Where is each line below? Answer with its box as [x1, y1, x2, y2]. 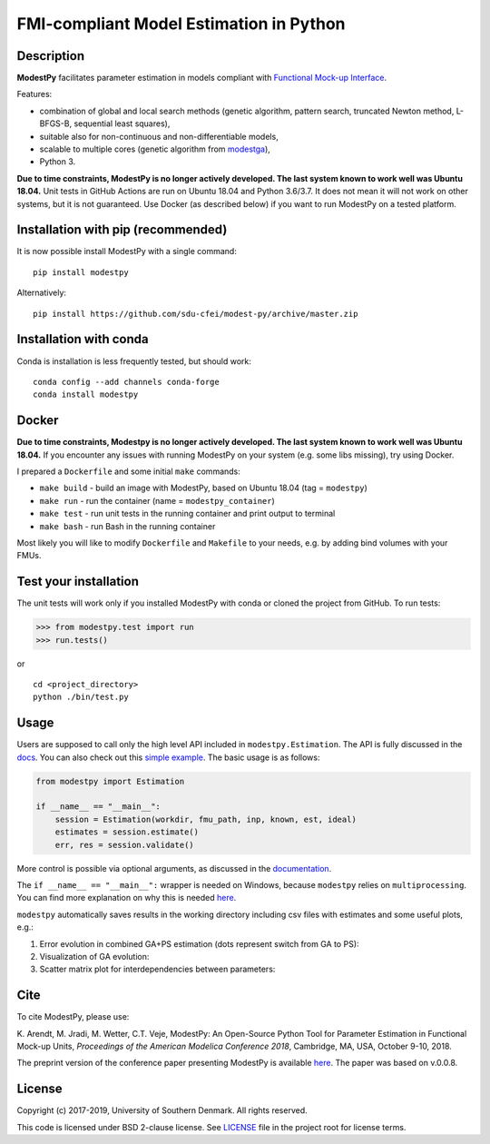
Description [16, 48, 85, 64]
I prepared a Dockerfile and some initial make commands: [16, 466, 240, 477]
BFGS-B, [39, 118, 73, 129]
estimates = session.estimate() [54, 827, 200, 837]
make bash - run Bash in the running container [39, 520, 216, 531]
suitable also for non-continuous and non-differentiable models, [39, 131, 279, 142]
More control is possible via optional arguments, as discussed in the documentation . [16, 863, 332, 873]
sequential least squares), [73, 118, 171, 129]
